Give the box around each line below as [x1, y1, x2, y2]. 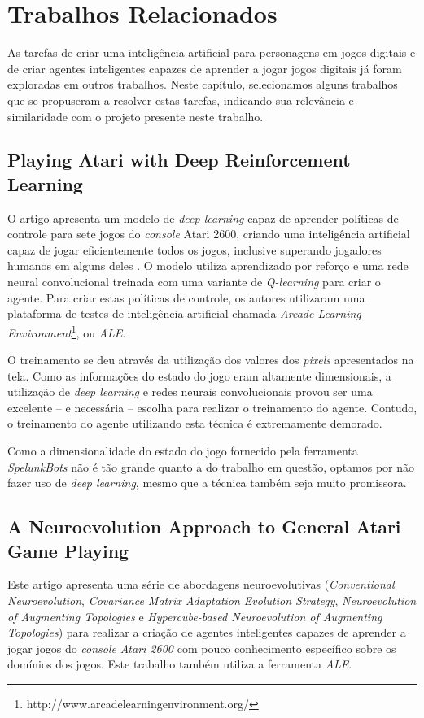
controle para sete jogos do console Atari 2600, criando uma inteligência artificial [7, 225, 410, 242]
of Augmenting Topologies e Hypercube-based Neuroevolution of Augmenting [7, 607, 382, 624]
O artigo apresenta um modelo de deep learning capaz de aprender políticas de [7, 209, 399, 226]
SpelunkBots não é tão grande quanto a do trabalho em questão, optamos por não [7, 458, 415, 475]
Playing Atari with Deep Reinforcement [7, 147, 351, 172]
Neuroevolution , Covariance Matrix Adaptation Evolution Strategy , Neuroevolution [7, 592, 417, 609]
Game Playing [7, 537, 129, 563]
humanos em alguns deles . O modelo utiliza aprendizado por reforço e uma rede [7, 257, 409, 274]
